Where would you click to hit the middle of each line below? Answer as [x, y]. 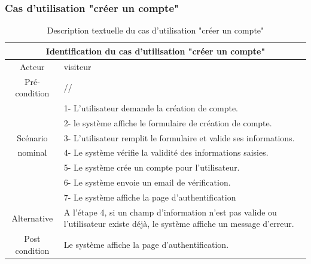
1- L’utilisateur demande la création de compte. [151, 107]
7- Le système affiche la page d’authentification [150, 197]
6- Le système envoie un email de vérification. [147, 182]
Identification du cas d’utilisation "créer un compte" [155, 51]
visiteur [77, 66]
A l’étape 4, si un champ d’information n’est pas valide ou [170, 212]
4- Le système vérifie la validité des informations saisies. [166, 152]
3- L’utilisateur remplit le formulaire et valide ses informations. [179, 137]
